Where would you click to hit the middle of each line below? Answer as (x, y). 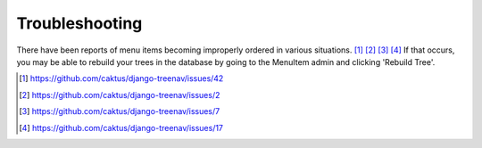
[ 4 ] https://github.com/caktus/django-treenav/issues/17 (121, 127)
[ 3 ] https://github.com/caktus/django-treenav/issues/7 (120, 111)
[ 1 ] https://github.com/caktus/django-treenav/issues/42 (121, 78)
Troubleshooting (79, 23)
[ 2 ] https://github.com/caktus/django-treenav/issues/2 (120, 95)
